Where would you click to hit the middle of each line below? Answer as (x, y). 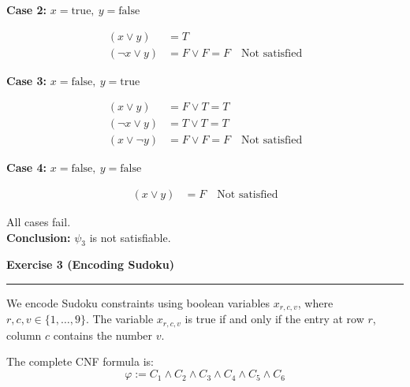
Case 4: (27, 167)
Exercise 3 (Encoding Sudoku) (91, 264)
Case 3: (27, 80)
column (24, 335)
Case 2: (27, 9)
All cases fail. (39, 221)
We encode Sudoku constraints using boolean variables (138, 302)
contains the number (103, 335)
